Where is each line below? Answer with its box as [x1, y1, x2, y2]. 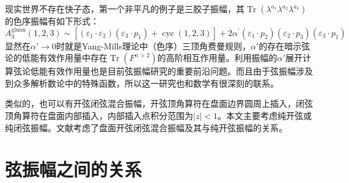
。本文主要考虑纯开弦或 [217, 109, 312, 121]
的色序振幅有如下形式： [5, 15, 99, 27]
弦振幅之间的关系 [5, 157, 142, 182]
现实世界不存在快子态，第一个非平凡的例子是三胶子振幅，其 [5, 2, 244, 15]
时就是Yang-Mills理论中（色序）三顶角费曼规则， [56, 39, 251, 52]
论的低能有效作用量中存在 [5, 51, 108, 64]
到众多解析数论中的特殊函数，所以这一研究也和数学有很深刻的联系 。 [5, 76, 279, 89]
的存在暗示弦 [259, 39, 310, 52]
